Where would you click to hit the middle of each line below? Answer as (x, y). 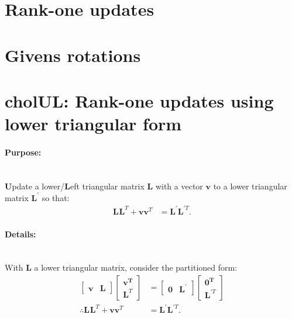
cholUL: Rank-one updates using (139, 100)
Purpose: (23, 152)
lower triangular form (93, 124)
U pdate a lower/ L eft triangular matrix (75, 186)
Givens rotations (73, 55)
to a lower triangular (250, 186)
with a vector (179, 186)
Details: (20, 234)
